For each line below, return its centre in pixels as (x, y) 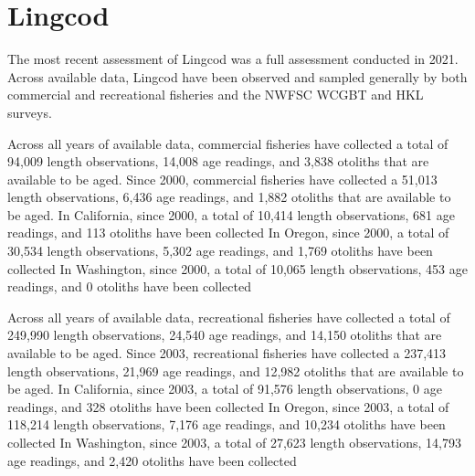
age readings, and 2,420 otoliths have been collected (152, 460)
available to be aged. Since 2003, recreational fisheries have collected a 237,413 (227, 353)
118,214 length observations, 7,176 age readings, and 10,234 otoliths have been (227, 424)
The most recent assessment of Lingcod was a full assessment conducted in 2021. (233, 59)
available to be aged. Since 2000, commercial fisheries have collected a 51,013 (222, 179)
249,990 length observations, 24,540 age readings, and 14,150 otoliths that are (225, 335)
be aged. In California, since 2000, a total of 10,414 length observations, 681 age (231, 214)
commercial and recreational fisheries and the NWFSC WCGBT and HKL (216, 95)
